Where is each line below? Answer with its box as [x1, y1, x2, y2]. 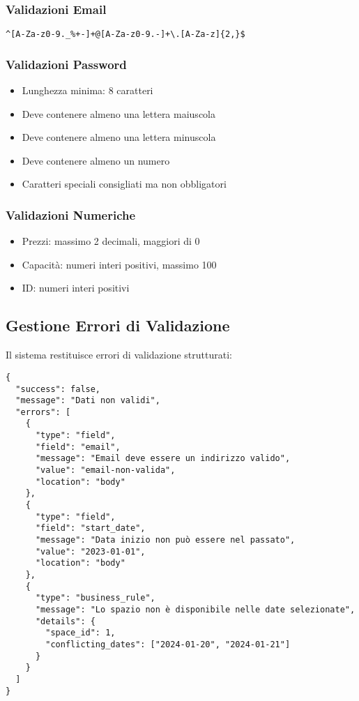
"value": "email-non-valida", [35, 465, 176, 476]
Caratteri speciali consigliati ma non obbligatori [22, 176, 227, 191]
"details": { [35, 616, 96, 626]
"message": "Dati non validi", [15, 395, 160, 406]
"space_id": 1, [45, 628, 116, 638]
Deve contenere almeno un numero [22, 153, 170, 167]
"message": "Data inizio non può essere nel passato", [35, 535, 296, 545]
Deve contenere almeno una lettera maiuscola [22, 106, 215, 121]
